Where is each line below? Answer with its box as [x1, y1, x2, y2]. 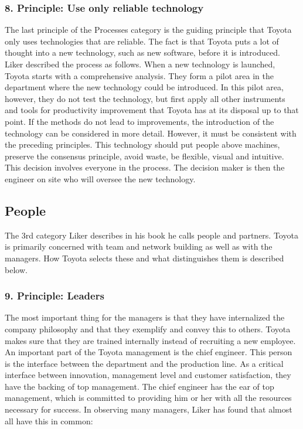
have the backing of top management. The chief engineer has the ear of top [5, 380, 274, 392]
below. [5, 263, 28, 275]
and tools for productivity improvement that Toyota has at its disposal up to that [5, 104, 299, 116]
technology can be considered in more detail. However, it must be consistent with [5, 127, 297, 139]
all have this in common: [5, 414, 93, 427]
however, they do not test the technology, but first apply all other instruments [5, 92, 285, 104]
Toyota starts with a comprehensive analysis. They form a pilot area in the [5, 69, 274, 81]
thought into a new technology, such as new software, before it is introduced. [5, 46, 280, 59]
